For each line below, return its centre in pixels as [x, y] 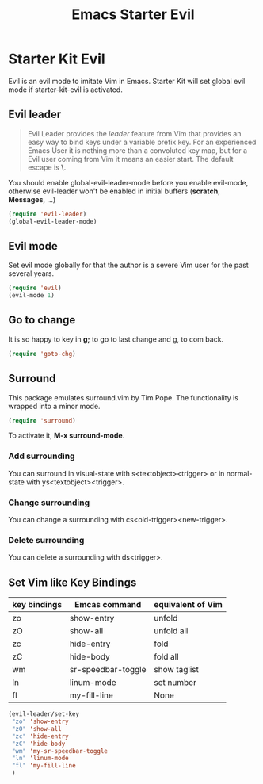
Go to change [42, 320]
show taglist [177, 670]
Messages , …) [32, 199]
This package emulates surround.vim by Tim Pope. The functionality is [124, 397]
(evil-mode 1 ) [32, 296]
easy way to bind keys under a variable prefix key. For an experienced [142, 142]
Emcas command [108, 605]
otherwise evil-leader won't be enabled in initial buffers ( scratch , [114, 191]
